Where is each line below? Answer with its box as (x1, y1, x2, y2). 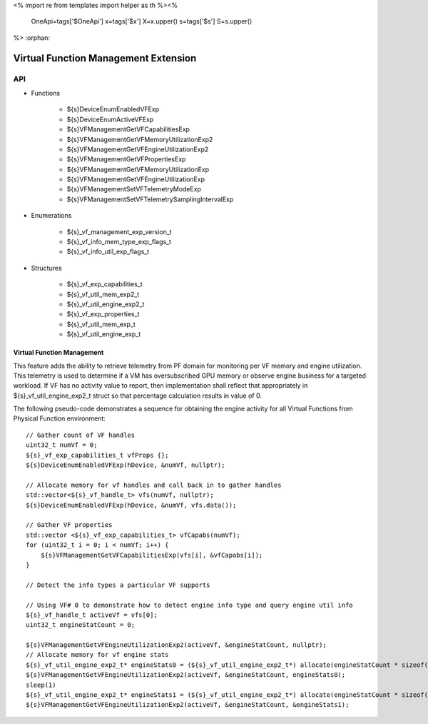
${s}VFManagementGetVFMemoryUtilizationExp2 (66, 135, 213, 144)
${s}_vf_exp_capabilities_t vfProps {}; (26, 451, 169, 459)
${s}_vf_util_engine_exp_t (66, 330, 141, 338)
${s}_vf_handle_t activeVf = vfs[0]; (26, 610, 158, 619)
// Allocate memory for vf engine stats (26, 650, 169, 659)
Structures (31, 263, 62, 272)
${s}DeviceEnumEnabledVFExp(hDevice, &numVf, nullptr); (26, 461, 225, 469)
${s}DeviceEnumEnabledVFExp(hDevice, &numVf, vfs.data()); (26, 501, 237, 509)
